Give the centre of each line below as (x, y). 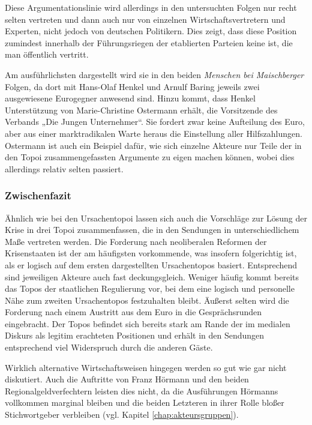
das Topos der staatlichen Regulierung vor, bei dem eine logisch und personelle (150, 288)
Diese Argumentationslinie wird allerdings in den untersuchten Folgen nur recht (151, 7)
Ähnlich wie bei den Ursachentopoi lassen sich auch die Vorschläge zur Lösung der (156, 218)
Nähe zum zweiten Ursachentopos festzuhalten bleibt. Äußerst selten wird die (147, 300)
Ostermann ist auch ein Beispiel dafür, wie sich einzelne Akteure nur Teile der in (153, 145)
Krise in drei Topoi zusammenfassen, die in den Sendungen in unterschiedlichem (152, 230)
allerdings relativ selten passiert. (64, 168)
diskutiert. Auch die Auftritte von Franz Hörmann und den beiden (127, 379)
